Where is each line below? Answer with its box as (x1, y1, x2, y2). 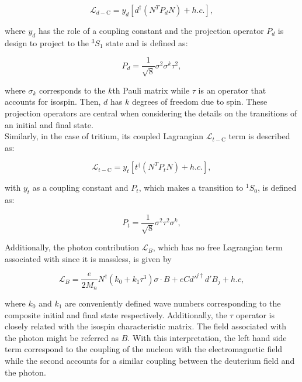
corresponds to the (39, 84, 106, 96)
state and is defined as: (106, 36, 188, 49)
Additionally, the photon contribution (5, 241, 139, 253)
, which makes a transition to (138, 181, 244, 194)
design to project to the (5, 36, 89, 49)
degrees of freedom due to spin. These (131, 95, 268, 108)
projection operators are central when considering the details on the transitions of (5, 107, 297, 119)
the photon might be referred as (5, 331, 119, 343)
